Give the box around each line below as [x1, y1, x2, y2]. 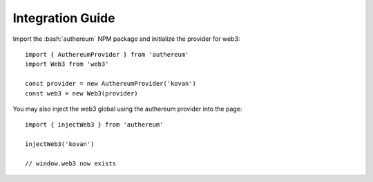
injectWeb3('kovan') [25, 140, 95, 148]
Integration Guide [12, 10, 115, 26]
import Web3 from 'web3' [25, 60, 109, 69]
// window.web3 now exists [25, 159, 117, 167]
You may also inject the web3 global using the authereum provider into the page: [12, 104, 242, 113]
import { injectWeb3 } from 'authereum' [25, 121, 164, 129]
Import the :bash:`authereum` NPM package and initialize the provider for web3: [12, 35, 240, 43]
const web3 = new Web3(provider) [25, 89, 138, 97]
